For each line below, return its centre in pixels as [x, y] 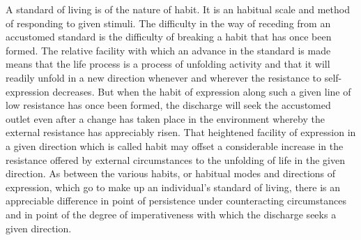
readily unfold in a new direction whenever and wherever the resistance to [164, 77]
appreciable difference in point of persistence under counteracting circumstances [176, 201]
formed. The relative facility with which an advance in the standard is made [168, 50]
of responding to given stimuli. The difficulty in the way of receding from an [168, 23]
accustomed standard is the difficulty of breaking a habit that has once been [169, 37]
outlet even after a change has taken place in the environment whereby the [165, 118]
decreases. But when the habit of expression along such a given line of [202, 91]
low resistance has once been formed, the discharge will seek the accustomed [168, 105]
